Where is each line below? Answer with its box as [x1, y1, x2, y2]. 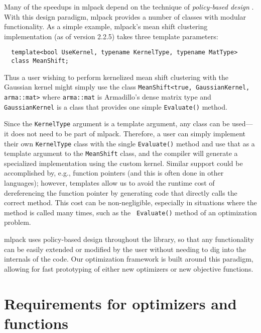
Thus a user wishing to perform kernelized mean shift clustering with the [4, 71, 229, 82]
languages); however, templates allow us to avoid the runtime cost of [4, 178, 215, 188]
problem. [4, 217, 31, 227]
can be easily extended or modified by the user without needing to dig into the [4, 243, 246, 254]
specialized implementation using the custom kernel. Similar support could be [4, 157, 243, 168]
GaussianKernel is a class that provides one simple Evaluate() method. [4, 101, 227, 112]
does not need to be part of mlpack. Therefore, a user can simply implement [11, 128, 246, 138]
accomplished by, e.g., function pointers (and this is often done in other [4, 168, 224, 178]
